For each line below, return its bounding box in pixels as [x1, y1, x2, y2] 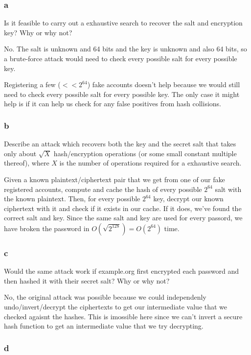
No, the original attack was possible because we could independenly [4, 292, 206, 302]
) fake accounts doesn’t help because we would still [87, 79, 240, 90]
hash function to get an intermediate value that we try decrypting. [4, 321, 204, 331]
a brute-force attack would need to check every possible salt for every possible [4, 53, 237, 63]
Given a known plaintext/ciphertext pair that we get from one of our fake [4, 174, 225, 184]
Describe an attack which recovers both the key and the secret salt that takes [4, 139, 236, 149]
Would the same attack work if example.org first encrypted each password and [4, 266, 239, 276]
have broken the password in [4, 223, 90, 233]
